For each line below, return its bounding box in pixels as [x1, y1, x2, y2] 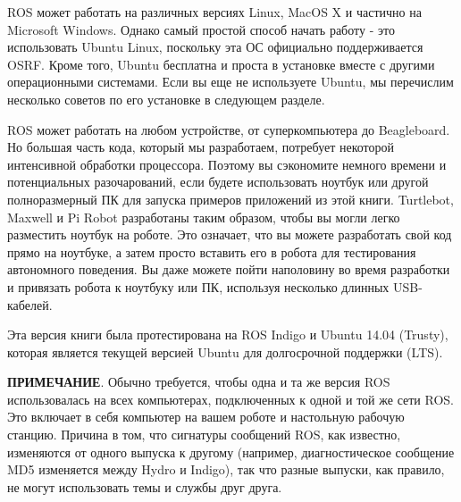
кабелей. [7, 295, 53, 314]
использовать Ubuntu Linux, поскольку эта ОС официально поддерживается [7, 38, 423, 56]
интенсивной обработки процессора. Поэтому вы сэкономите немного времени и [7, 155, 447, 173]
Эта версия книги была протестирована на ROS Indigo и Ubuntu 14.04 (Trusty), [7, 325, 448, 344]
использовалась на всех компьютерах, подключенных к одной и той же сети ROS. [7, 389, 454, 408]
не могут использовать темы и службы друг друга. [7, 477, 282, 496]
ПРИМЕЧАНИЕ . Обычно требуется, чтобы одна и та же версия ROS [7, 372, 390, 391]
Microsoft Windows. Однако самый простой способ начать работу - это [7, 20, 395, 38]
